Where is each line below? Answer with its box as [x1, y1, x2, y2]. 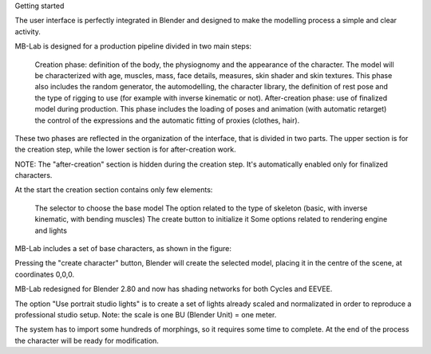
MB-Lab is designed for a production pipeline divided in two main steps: [14, 41, 251, 51]
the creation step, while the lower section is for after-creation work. [14, 144, 237, 155]
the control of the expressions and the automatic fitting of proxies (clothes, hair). [34, 116, 300, 125]
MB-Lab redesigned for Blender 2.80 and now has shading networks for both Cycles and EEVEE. [14, 284, 333, 294]
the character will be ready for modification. [14, 336, 160, 345]
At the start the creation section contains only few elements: [14, 185, 213, 195]
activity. [14, 26, 42, 36]
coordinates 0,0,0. [14, 269, 75, 279]
